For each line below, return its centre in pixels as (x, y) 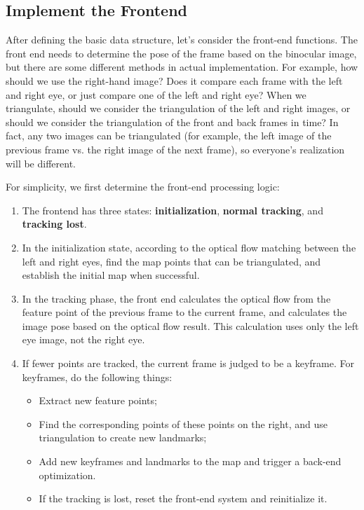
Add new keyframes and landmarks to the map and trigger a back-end (190, 461)
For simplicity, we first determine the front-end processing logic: (143, 187)
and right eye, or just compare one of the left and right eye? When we (156, 94)
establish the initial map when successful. (111, 275)
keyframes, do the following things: (97, 377)
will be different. (41, 163)
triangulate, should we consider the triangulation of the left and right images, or (178, 108)
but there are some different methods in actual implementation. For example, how (182, 67)
